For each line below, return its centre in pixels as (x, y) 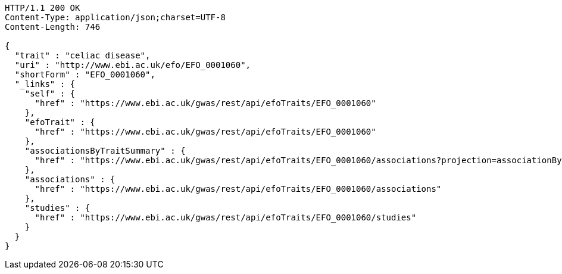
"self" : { (50, 94)
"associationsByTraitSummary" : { (105, 151)
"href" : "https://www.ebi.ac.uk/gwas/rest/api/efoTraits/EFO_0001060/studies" (226, 217)
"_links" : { (45, 84)
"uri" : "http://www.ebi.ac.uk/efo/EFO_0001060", (133, 65)
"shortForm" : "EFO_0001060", (85, 74)
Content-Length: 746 (53, 27)
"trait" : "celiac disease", (82, 55)
